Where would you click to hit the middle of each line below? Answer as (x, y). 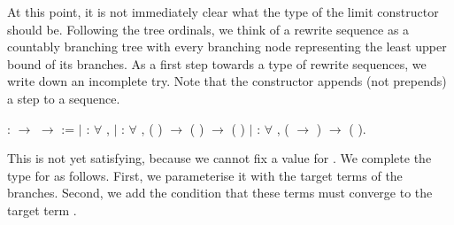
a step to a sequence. (64, 98)
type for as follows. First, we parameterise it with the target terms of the (205, 175)
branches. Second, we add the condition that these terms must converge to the (220, 193)
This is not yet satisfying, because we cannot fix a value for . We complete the (219, 158)
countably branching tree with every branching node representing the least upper (227, 47)
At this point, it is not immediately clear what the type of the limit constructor (223, 12)
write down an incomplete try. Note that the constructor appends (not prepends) (227, 81)
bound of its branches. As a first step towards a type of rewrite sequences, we (217, 63)
